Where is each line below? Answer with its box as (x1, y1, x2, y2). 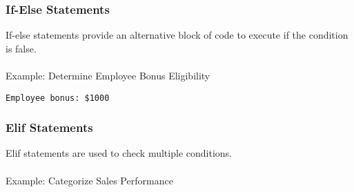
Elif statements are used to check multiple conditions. (6, 146, 232, 160)
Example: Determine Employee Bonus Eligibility (6, 68, 210, 82)
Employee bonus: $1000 (6, 93, 110, 103)
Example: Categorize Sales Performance (6, 173, 173, 187)
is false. (6, 41, 37, 55)
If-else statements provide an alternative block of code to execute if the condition (6, 28, 348, 42)
